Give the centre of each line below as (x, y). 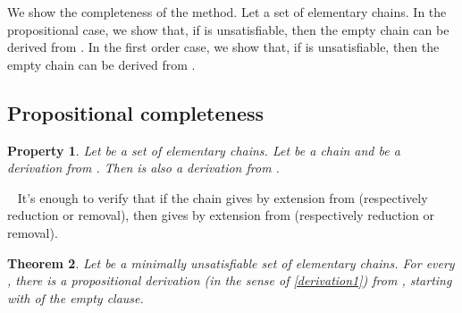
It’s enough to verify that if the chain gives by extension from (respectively (223, 197)
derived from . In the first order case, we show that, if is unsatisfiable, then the (223, 47)
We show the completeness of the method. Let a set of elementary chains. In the (227, 12)
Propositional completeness (136, 112)
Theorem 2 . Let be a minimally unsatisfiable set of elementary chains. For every (231, 262)
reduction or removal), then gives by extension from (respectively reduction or (221, 215)
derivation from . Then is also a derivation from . (143, 168)
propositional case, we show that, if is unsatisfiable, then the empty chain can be (228, 29)
